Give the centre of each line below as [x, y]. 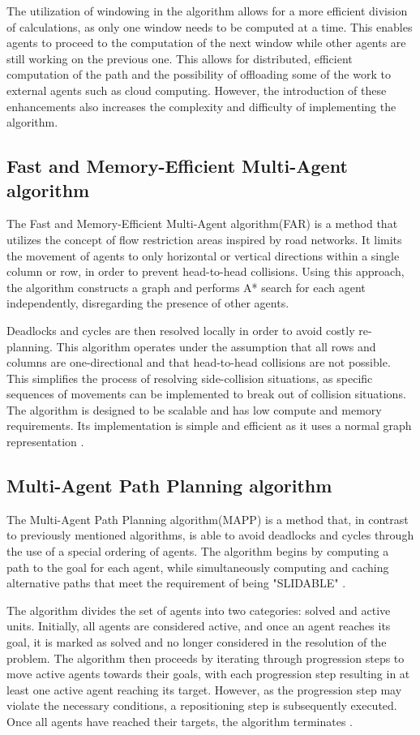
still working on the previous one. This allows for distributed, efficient [180, 58]
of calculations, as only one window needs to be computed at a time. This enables [210, 26]
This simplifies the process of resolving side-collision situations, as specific [190, 378]
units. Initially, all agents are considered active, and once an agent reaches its [199, 626]
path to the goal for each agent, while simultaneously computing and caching [198, 567]
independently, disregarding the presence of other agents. [148, 303]
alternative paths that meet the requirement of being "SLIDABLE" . [176, 583]
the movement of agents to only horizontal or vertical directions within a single [203, 255]
